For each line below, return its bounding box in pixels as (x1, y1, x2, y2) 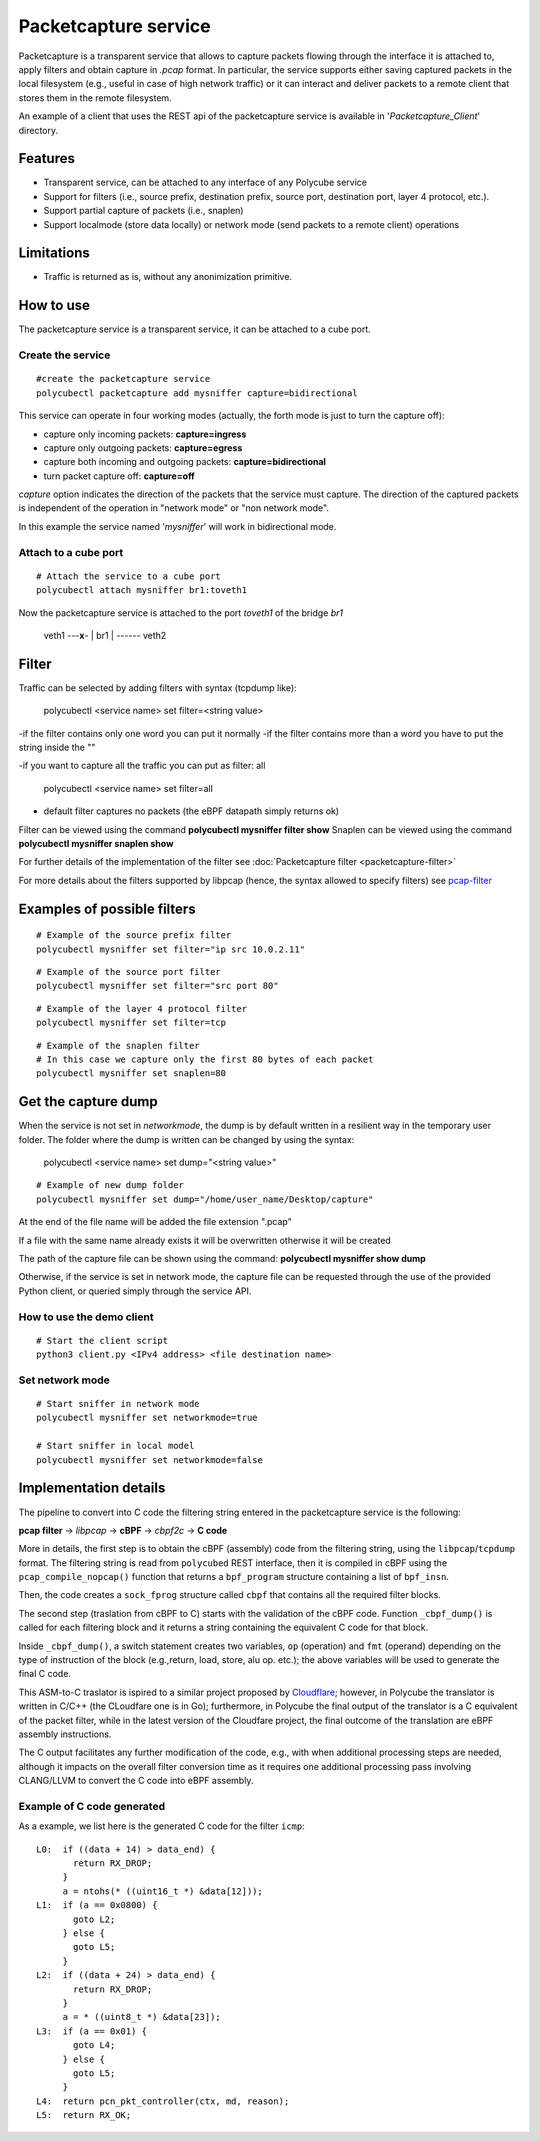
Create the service (18, 348, 111, 362)
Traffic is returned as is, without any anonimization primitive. (43, 271, 293, 283)
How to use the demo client (18, 1310, 154, 1324)
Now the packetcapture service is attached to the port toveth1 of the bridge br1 (18, 606, 344, 619)
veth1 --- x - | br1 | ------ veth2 (43, 629, 167, 641)
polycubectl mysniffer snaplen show (18, 838, 174, 850)
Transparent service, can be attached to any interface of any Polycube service (43, 176, 367, 189)
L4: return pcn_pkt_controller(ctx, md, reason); (36, 2095, 290, 2107)
